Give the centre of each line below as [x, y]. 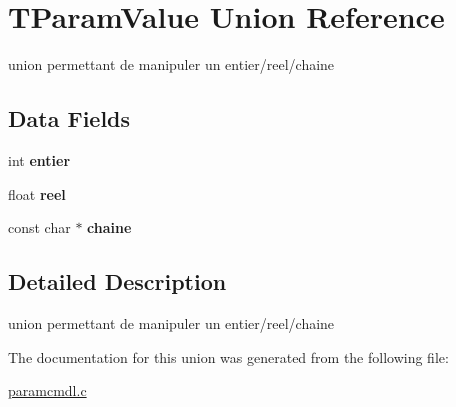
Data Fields [69, 118]
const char [39, 227]
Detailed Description [117, 281]
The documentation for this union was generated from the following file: [228, 356]
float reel [37, 193]
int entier [39, 159]
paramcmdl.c [47, 390]
